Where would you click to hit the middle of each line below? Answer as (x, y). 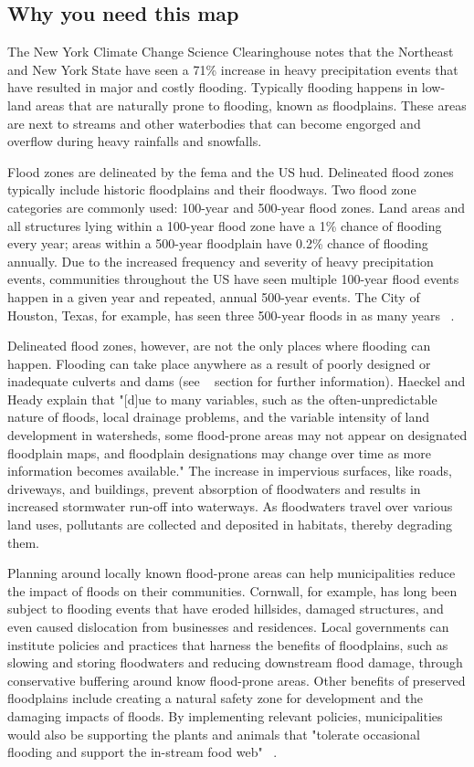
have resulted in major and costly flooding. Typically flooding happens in (213, 87)
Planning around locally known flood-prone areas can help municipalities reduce (232, 573)
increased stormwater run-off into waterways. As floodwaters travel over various (230, 506)
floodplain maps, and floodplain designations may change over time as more (219, 452)
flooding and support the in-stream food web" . (142, 752)
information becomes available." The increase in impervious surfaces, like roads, (230, 471)
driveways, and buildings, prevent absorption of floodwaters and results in (214, 488)
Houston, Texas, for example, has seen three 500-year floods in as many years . (231, 315)
